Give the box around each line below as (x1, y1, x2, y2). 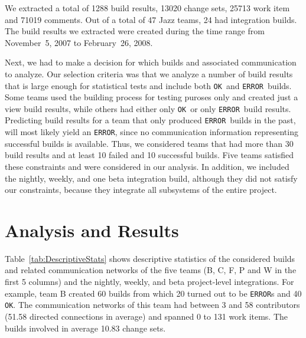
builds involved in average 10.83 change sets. (5, 321, 166, 334)
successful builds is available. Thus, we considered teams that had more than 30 (5, 137, 294, 149)
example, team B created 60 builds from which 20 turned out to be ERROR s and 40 (5, 287, 302, 299)
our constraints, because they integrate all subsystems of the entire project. (5, 183, 277, 196)
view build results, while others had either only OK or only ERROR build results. (5, 102, 291, 114)
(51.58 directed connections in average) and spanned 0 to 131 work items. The (5, 310, 288, 322)
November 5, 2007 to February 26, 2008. (5, 36, 153, 48)
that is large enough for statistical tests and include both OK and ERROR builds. (5, 79, 292, 91)
